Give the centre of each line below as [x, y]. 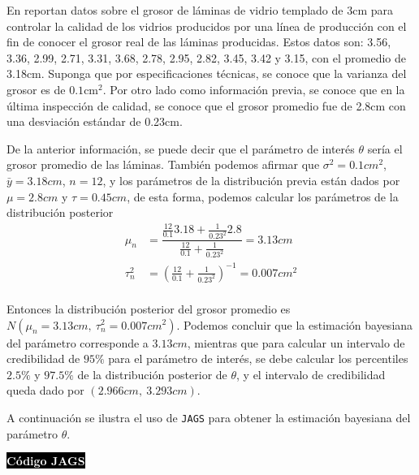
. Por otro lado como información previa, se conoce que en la [254, 89]
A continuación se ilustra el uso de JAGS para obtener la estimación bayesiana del [209, 417]
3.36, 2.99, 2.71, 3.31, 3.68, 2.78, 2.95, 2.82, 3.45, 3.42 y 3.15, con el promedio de [206, 57]
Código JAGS [46, 461]
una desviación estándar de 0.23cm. [95, 121]
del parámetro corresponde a [78, 342]
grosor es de [36, 89]
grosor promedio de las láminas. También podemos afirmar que [163, 164]
